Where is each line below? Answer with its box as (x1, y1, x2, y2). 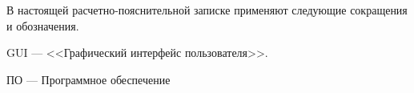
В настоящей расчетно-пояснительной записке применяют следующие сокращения (6, 2, 408, 18)
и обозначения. (6, 17, 79, 34)
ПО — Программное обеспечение (6, 71, 171, 87)
